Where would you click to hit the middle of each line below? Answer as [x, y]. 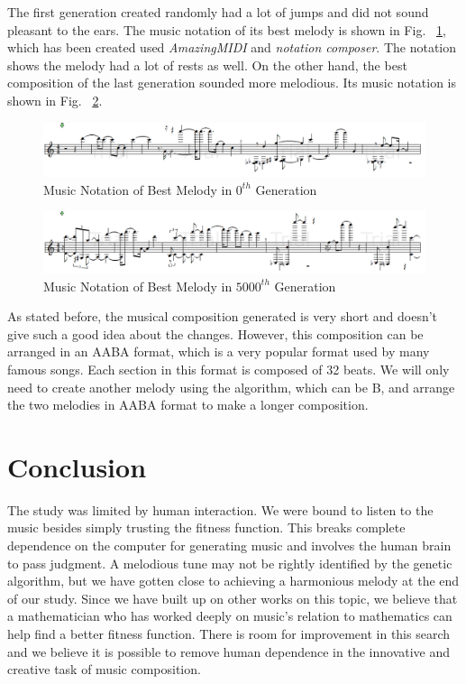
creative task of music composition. [104, 669]
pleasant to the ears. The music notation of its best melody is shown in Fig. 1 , [227, 29]
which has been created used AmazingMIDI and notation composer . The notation [232, 47]
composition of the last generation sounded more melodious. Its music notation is [232, 83]
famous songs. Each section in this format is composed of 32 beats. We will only [228, 369]
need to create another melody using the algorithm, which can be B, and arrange [231, 387]
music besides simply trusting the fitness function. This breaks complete [206, 527]
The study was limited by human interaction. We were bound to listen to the [220, 509]
